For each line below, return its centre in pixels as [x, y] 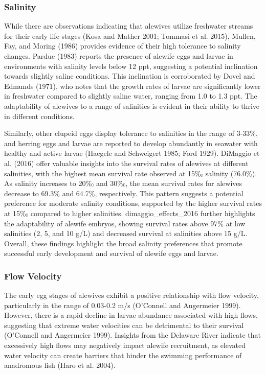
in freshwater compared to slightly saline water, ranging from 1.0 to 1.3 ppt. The [131, 96]
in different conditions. [39, 116]
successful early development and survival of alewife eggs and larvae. [111, 253]
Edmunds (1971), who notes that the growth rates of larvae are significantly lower [132, 86]
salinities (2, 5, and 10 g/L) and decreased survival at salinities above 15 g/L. [126, 233]
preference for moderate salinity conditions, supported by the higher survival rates [133, 203]
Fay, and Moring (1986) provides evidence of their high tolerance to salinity [123, 46]
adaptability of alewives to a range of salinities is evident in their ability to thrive [132, 106]
